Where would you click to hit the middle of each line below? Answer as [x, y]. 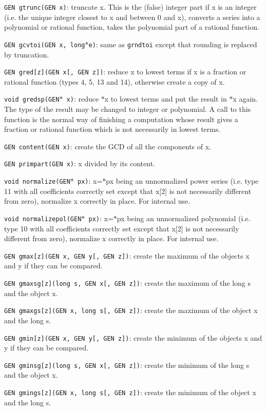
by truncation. [27, 54]
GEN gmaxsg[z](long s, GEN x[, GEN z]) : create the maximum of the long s [128, 283]
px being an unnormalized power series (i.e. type [182, 181]
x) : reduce [83, 99]
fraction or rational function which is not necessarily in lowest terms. [112, 129]
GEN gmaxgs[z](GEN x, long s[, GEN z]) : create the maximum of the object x [131, 310]
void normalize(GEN [37, 182]
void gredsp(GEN [32, 100]
